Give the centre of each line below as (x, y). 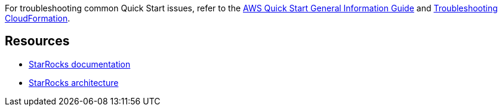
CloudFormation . (38, 18)
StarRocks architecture (74, 82)
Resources (37, 41)
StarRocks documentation (80, 64)
